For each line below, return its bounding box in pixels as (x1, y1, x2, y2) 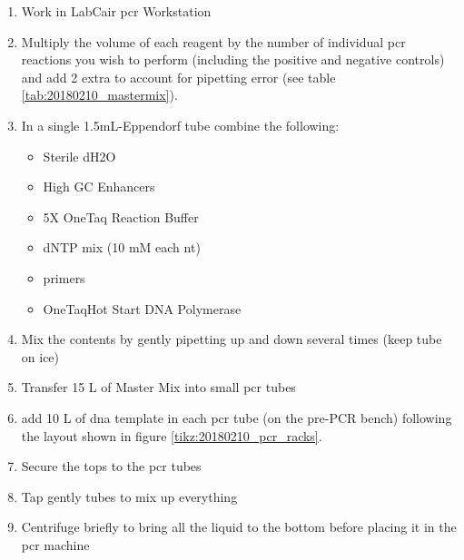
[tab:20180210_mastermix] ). (21, 85, 178, 104)
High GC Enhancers (43, 177, 155, 196)
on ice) (21, 347, 60, 366)
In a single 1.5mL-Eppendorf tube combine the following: (21, 115, 340, 134)
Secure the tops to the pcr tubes (21, 457, 202, 476)
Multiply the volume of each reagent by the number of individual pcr (21, 32, 406, 51)
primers (43, 268, 85, 287)
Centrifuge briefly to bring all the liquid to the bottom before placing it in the (21, 517, 457, 536)
